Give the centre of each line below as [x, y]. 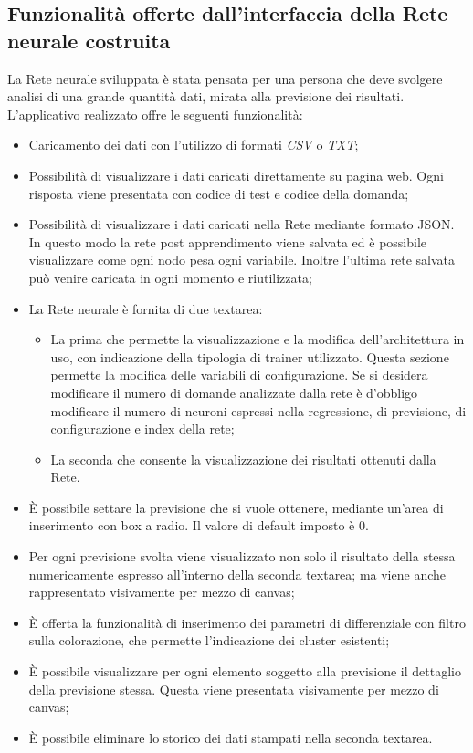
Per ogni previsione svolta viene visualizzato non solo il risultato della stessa [242, 556]
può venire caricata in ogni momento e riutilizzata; [170, 277]
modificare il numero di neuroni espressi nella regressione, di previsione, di [258, 410]
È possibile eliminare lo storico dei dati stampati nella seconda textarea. [231, 737]
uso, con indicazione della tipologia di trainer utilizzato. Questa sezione [250, 356]
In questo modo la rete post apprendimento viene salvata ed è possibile [228, 241]
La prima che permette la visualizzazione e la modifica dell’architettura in [258, 339]
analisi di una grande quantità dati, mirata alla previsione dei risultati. [206, 96]
